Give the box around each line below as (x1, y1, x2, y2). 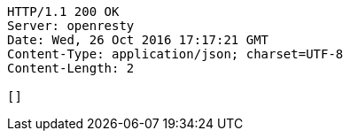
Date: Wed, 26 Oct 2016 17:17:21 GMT (7, 33, 269, 47)
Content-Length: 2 (7, 61, 135, 75)
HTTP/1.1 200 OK (7, 4, 120, 19)
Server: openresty (7, 19, 135, 33)
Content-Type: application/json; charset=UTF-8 (7, 47, 344, 61)
